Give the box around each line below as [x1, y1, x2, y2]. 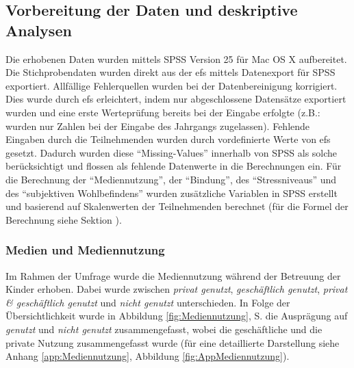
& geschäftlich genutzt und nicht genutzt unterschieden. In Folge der [5, 295, 290, 309]
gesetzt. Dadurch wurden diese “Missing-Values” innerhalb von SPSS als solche [5, 145, 338, 159]
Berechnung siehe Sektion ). [5, 212, 122, 226]
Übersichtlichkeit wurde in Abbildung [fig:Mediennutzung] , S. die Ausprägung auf [5, 308, 348, 323]
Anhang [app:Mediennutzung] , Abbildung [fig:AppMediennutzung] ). [5, 349, 290, 363]
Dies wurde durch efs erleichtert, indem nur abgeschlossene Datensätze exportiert [5, 92, 346, 106]
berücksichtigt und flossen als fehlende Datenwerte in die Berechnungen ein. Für [5, 159, 342, 173]
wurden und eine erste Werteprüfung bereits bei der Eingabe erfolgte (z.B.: [5, 105, 320, 119]
